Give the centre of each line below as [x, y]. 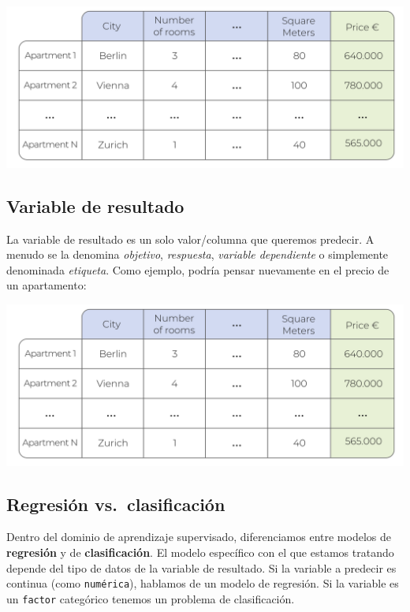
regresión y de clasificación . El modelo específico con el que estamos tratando [200, 552]
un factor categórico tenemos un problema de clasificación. [151, 598]
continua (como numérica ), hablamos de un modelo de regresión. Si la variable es [203, 583]
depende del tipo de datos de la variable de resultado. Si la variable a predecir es [201, 567]
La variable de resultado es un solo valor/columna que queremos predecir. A [190, 239]
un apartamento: [47, 285]
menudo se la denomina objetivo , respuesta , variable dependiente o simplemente [198, 254]
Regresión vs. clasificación [116, 504]
